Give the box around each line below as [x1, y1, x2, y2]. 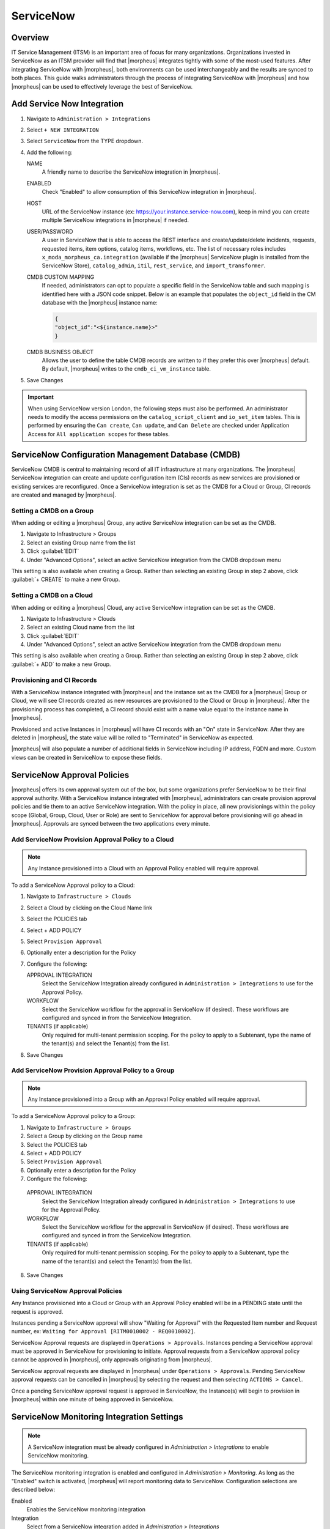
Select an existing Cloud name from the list [26, 624, 135, 631]
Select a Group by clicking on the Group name [26, 1132, 143, 1140]
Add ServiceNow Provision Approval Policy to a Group [11, 1066, 175, 1075]
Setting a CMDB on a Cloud [11, 591, 93, 599]
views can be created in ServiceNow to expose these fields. [11, 753, 163, 761]
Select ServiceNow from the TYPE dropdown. [26, 138, 144, 145]
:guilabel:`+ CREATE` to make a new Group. [11, 576, 120, 583]
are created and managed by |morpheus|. [11, 491, 116, 498]
